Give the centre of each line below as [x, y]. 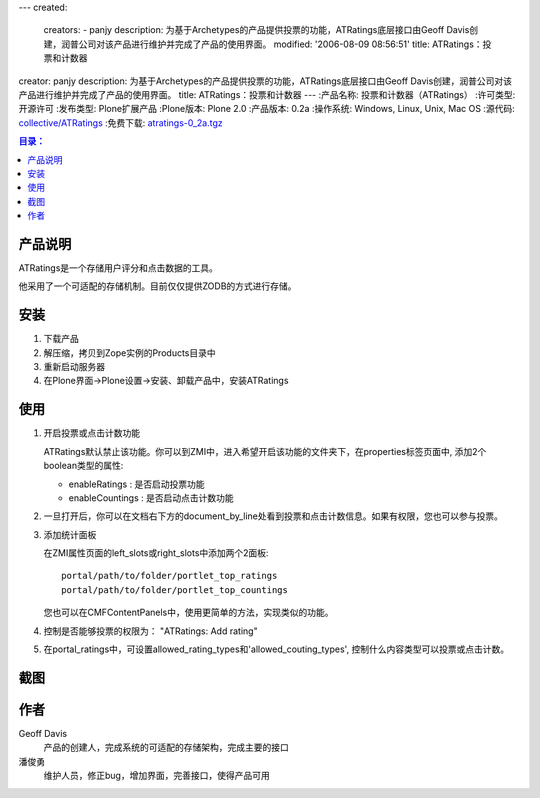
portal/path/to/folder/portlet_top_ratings [169, 576]
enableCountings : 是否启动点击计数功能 [151, 497]
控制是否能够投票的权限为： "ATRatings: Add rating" [151, 631]
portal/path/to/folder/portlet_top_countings [175, 589]
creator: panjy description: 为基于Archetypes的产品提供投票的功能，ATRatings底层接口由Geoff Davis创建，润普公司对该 [265, 81]
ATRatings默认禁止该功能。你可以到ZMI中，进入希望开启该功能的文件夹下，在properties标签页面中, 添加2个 [265, 451]
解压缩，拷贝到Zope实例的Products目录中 [129, 352]
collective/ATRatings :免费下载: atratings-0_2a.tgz [121, 122]
